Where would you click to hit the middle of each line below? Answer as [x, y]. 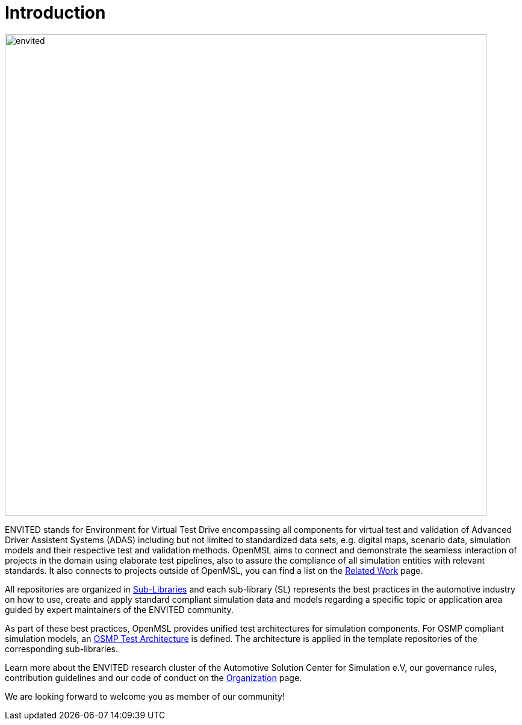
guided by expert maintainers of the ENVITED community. [119, 609]
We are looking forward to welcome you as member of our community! [145, 696]
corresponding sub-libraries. [62, 649]
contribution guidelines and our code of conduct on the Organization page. [154, 677]
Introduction [55, 13]
